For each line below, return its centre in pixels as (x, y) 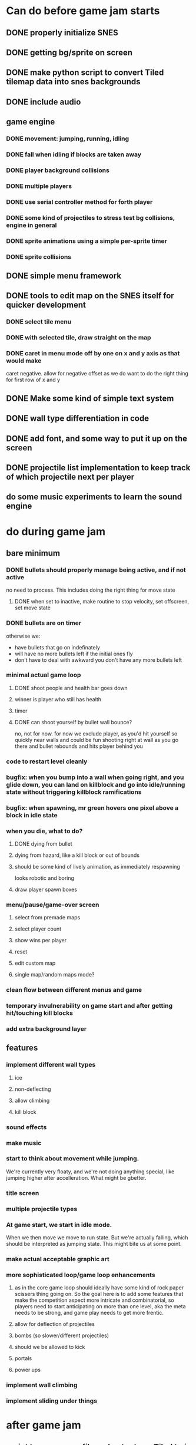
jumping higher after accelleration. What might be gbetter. (76, 1177)
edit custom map (35, 963)
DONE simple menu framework (64, 276)
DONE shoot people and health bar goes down (71, 688)
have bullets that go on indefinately (57, 647)
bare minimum (33, 553)
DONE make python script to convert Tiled (85, 73)
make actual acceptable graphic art (58, 1259)
